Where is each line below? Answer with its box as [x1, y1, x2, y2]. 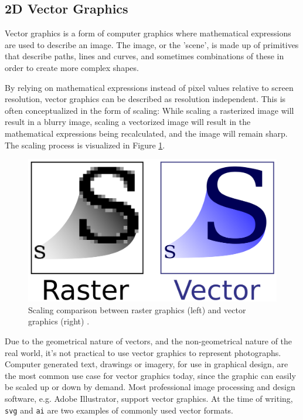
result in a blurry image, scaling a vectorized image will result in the [5, 116, 251, 128]
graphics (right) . [28, 315, 90, 327]
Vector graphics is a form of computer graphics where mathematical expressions [5, 27, 291, 39]
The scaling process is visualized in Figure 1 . [5, 138, 165, 151]
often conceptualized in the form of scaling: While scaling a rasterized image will [5, 104, 294, 116]
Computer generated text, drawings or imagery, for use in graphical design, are [5, 358, 288, 370]
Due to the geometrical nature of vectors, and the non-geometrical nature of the [5, 334, 292, 347]
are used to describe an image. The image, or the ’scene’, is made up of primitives [5, 38, 299, 50]
